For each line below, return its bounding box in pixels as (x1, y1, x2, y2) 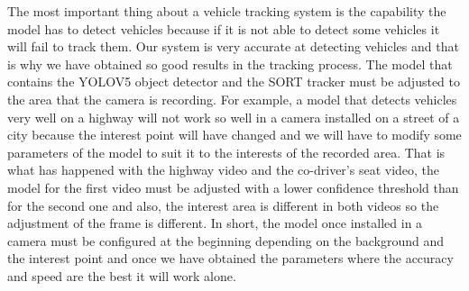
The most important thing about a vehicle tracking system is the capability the (7, 2, 446, 20)
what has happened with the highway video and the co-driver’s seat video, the (7, 160, 440, 179)
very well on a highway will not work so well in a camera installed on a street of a (7, 107, 460, 126)
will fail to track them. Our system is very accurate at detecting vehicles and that (7, 37, 459, 56)
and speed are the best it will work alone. (7, 266, 236, 285)
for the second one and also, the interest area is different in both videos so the (7, 196, 439, 214)
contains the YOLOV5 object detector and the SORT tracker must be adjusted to (7, 72, 460, 91)
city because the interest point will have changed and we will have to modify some (7, 125, 462, 144)
